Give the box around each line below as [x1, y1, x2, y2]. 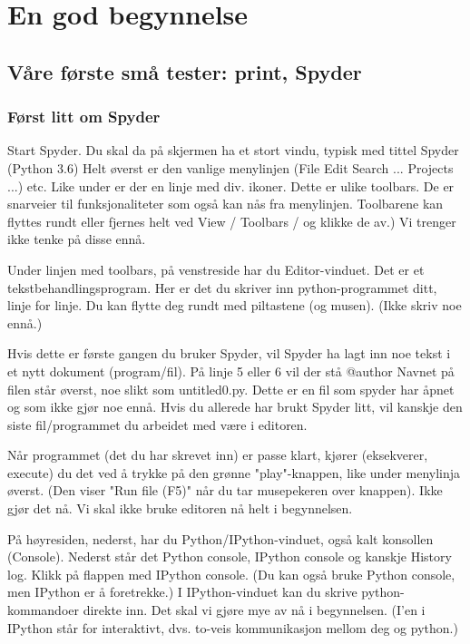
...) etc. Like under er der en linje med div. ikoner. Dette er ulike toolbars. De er [7, 176, 455, 195]
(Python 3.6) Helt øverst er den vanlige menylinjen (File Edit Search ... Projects [7, 158, 454, 177]
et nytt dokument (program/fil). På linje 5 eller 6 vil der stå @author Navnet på [7, 361, 455, 380]
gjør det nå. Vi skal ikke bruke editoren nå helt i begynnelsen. [7, 499, 353, 518]
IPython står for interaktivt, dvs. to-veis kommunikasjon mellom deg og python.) [7, 618, 458, 637]
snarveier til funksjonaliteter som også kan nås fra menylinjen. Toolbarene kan [7, 194, 444, 213]
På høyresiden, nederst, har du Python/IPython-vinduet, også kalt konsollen [7, 529, 434, 548]
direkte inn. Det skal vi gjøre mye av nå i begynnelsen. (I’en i [83, 600, 426, 620]
